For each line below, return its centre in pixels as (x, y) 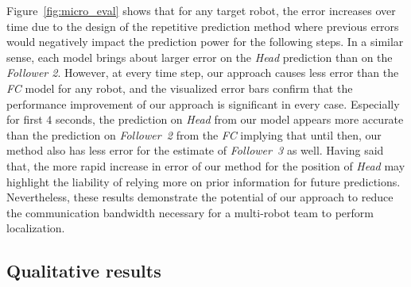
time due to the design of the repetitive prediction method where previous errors (203, 26)
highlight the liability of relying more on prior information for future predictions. (204, 181)
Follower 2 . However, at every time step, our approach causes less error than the (203, 73)
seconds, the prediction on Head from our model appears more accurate (230, 119)
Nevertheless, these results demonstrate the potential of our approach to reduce (200, 197)
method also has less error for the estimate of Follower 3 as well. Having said (195, 150)
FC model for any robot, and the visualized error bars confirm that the (180, 88)
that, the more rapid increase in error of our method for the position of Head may (206, 165)
